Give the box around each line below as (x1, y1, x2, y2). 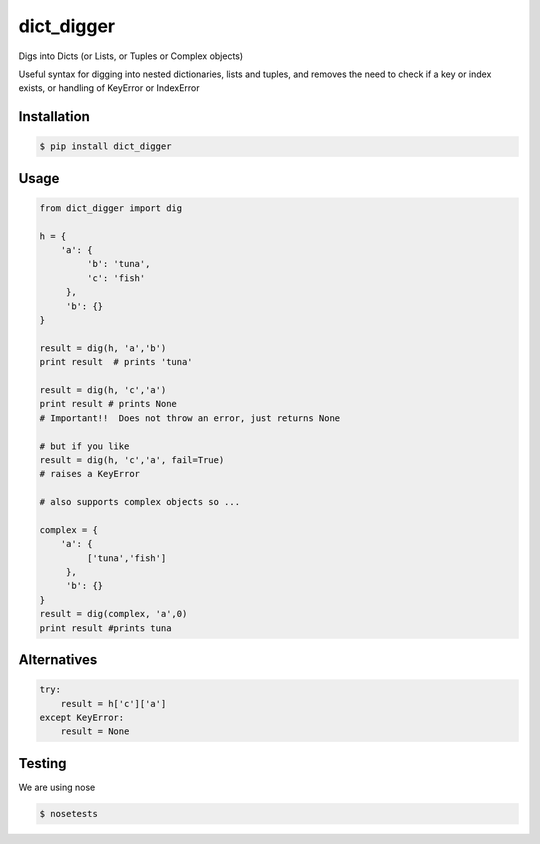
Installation (18, 108, 90, 125)
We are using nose (18, 781, 96, 793)
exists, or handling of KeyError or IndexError (18, 82, 200, 94)
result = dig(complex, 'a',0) (39, 608, 188, 620)
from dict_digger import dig (39, 202, 183, 214)
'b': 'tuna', (86, 258, 151, 270)
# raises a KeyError (39, 468, 140, 480)
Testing (18, 755, 67, 772)
